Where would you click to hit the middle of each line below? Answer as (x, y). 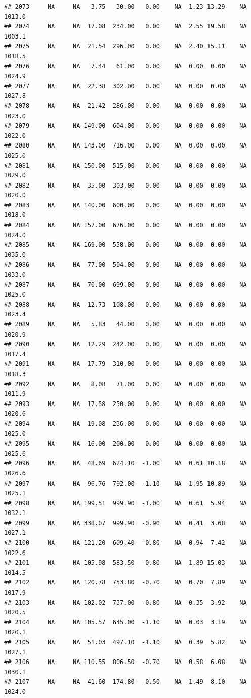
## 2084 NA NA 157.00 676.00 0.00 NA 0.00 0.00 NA (126, 225)
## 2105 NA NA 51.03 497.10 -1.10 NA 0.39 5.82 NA (126, 642)
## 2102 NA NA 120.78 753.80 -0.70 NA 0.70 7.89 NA (126, 583)
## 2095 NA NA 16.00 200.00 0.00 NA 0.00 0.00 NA (126, 444)
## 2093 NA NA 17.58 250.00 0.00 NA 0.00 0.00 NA (126, 404)
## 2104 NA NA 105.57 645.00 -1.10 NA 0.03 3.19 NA (126, 622)
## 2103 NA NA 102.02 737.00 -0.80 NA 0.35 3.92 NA (126, 602)
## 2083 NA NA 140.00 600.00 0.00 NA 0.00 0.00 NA (126, 205)
